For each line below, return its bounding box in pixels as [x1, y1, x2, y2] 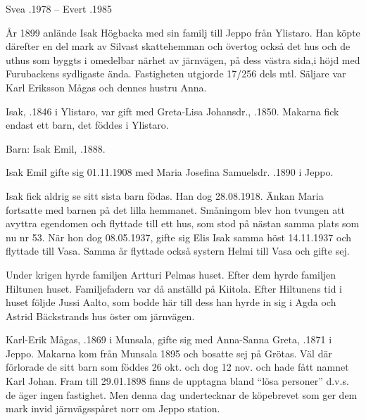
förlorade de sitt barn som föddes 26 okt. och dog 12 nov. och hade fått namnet [6, 359, 349, 374]
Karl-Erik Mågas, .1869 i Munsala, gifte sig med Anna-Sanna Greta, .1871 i [6, 332, 332, 347]
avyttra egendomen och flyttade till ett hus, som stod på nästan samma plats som [6, 216, 360, 231]
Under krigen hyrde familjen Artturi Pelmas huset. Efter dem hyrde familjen [6, 267, 336, 281]
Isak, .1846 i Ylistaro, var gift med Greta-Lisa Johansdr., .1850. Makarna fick [6, 103, 339, 118]
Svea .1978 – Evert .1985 [6, 1, 113, 15]
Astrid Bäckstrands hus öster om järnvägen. [6, 308, 195, 323]
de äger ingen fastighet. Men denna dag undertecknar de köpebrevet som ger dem [6, 387, 358, 402]
